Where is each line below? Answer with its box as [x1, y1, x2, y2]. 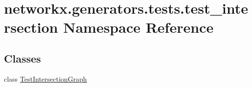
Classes [4, 50, 41, 65]
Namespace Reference [63, 17, 214, 37]
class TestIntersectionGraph [4, 73, 87, 84]
